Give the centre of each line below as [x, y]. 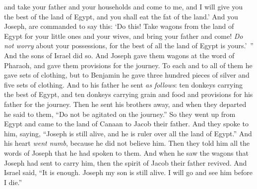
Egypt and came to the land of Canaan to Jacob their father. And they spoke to [126, 124]
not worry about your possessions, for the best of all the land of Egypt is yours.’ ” [129, 46]
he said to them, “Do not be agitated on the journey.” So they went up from [120, 114]
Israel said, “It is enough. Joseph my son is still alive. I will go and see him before [128, 172]
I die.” [13, 182]
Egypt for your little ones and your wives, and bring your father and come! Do [124, 36]
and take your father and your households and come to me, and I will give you [123, 6]
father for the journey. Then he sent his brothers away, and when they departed [125, 104]
